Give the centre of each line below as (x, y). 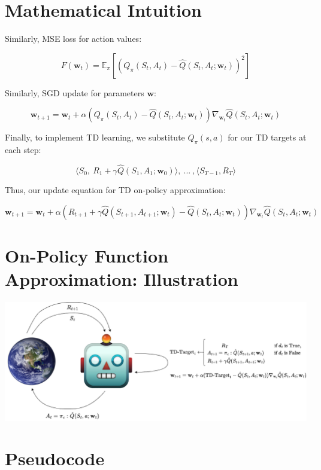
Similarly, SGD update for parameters (75, 92)
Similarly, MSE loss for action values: (73, 39)
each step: (23, 150)
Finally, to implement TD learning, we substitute (95, 137)
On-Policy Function (87, 255)
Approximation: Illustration (122, 278)
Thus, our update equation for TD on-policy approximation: (115, 189)
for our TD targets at (267, 137)
